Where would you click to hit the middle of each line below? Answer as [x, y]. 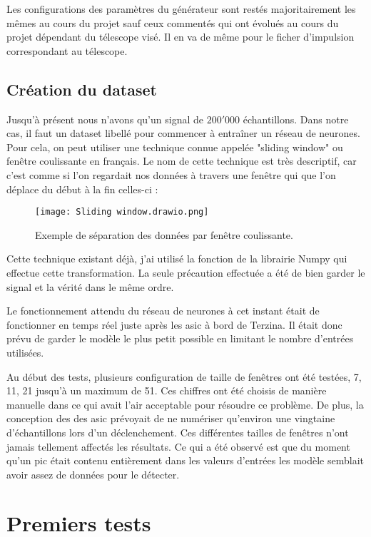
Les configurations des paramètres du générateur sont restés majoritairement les [181, 9]
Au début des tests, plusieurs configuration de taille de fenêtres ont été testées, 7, [184, 376]
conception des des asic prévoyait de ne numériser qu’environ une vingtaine [171, 418]
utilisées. [25, 352]
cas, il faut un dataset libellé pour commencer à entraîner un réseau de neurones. [183, 133]
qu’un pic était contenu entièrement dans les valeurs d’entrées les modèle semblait [185, 460]
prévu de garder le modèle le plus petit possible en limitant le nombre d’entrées [180, 338]
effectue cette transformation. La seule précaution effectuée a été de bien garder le [186, 272]
